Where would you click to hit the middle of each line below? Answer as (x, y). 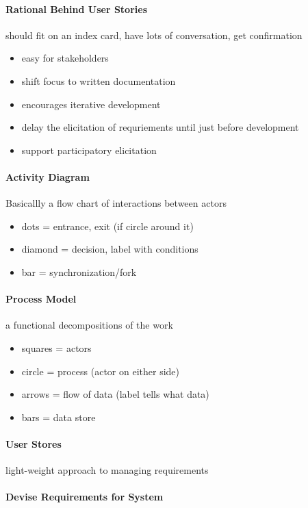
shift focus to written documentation (99, 80)
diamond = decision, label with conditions (110, 249)
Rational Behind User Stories (76, 9)
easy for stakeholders (65, 58)
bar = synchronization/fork (79, 271)
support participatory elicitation (89, 150)
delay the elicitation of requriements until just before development (160, 127)
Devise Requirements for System (85, 497)
